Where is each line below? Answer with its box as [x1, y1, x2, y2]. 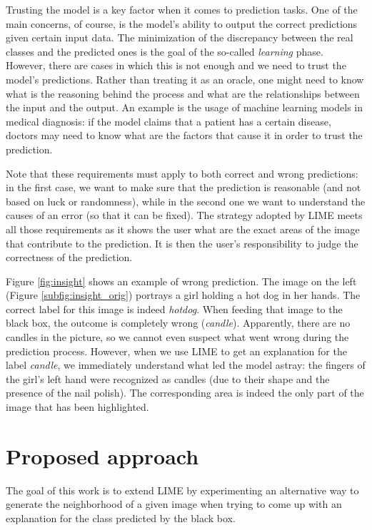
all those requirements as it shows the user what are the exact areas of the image [6, 221, 360, 236]
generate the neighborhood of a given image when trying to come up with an [6, 496, 342, 511]
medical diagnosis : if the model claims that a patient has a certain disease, [6, 113, 331, 128]
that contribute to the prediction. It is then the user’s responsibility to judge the [6, 235, 358, 250]
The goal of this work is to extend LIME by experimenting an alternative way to [6, 482, 359, 497]
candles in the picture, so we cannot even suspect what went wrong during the [6, 330, 349, 345]
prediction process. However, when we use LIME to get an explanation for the [6, 343, 347, 358]
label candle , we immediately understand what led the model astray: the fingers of [6, 357, 366, 372]
